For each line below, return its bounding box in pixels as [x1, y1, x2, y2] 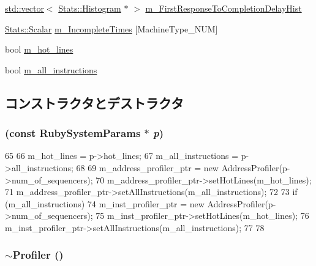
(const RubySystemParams [5, 125, 141, 141]
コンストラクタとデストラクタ [5, 93, 184, 112]
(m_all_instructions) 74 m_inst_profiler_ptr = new [5, 197, 205, 210]
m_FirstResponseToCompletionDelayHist [145, 2, 302, 14]
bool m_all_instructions [5, 63, 97, 76]
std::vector [5, 2, 44, 14]
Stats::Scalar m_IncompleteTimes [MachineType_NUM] [5, 22, 218, 35]
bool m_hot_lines [5, 43, 73, 56]
